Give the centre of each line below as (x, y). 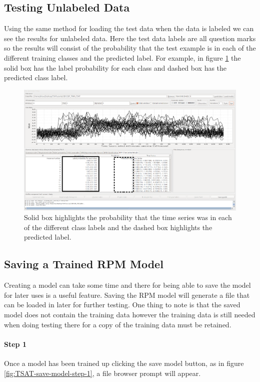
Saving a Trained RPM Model (84, 264)
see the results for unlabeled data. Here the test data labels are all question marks (130, 38)
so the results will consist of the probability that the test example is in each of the (130, 48)
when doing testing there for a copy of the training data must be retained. (118, 324)
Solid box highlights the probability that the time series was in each (128, 217)
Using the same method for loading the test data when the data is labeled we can (129, 28)
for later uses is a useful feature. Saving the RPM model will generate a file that (127, 295)
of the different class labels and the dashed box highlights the (118, 227)
